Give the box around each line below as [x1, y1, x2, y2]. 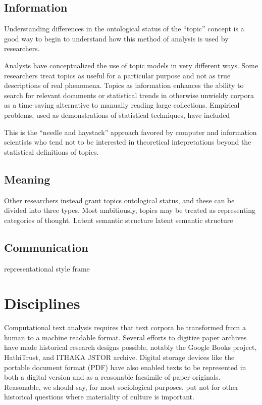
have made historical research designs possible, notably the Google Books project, [4, 342, 257, 352]
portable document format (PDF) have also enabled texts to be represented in [4, 362, 246, 372]
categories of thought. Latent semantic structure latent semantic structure [4, 214, 233, 225]
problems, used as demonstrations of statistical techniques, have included [4, 109, 230, 120]
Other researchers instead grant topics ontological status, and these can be [4, 195, 235, 205]
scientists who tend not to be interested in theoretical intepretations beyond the [4, 137, 251, 147]
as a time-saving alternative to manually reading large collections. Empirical [4, 100, 240, 110]
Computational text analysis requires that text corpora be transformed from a [4, 322, 246, 333]
